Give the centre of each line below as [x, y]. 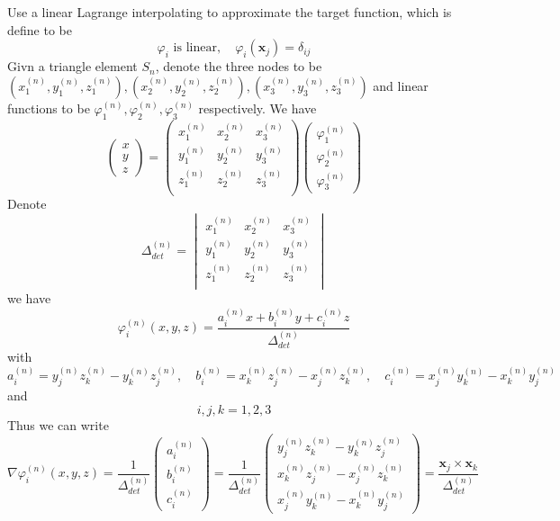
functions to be [49, 108]
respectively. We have [257, 108]
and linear [401, 85]
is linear [195, 48]
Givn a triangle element [72, 66]
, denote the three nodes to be [239, 66]
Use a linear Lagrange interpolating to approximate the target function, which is [230, 12]
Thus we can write [58, 424]
